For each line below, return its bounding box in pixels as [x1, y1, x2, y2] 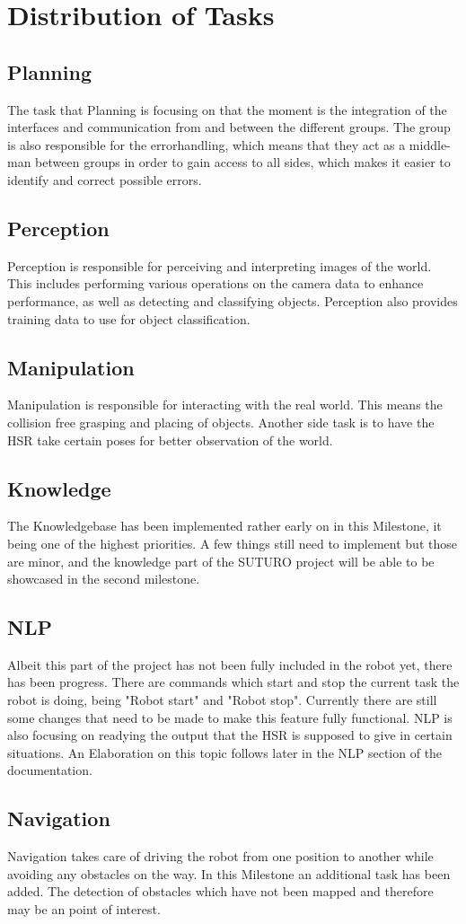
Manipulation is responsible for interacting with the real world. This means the [7, 395, 443, 414]
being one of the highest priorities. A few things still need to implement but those [7, 533, 457, 552]
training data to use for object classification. [7, 309, 251, 328]
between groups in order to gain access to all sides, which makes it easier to [35, 153, 451, 172]
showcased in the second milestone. [7, 569, 200, 588]
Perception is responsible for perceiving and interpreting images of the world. [7, 256, 432, 275]
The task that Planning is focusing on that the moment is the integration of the [7, 100, 447, 119]
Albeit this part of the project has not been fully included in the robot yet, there [7, 655, 453, 673]
